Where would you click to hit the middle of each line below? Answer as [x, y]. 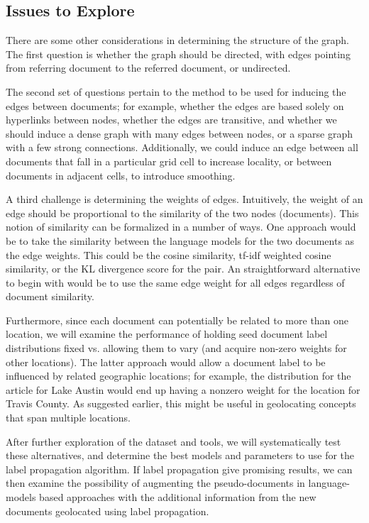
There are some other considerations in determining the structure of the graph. [178, 40]
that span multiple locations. [68, 418]
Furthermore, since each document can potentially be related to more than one [177, 320]
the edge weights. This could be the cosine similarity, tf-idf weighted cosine [169, 254]
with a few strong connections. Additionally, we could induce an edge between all [182, 147]
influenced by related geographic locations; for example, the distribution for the [178, 376]
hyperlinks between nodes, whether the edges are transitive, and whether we [171, 120]
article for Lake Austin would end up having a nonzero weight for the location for [183, 389]
